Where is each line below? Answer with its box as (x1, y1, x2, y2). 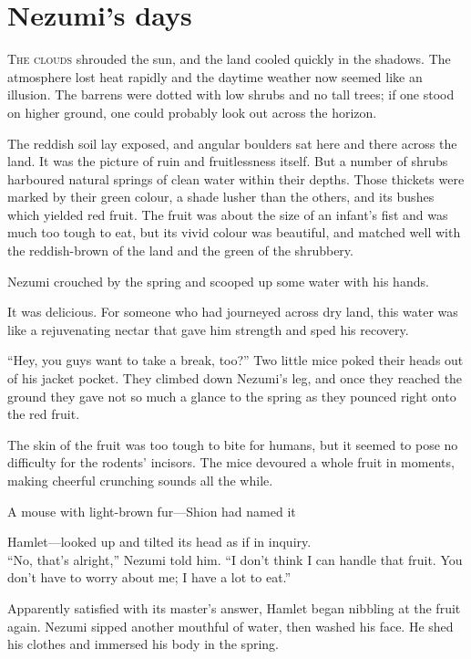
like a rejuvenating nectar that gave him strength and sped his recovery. (7, 319, 409, 339)
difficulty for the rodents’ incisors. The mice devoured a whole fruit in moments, (7, 453, 455, 472)
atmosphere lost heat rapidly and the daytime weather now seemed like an (7, 67, 423, 86)
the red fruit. (7, 404, 80, 424)
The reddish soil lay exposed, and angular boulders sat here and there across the (7, 133, 457, 152)
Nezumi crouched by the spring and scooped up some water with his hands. (7, 271, 429, 290)
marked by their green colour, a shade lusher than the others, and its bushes (7, 187, 435, 206)
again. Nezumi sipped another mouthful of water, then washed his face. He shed (7, 616, 454, 635)
